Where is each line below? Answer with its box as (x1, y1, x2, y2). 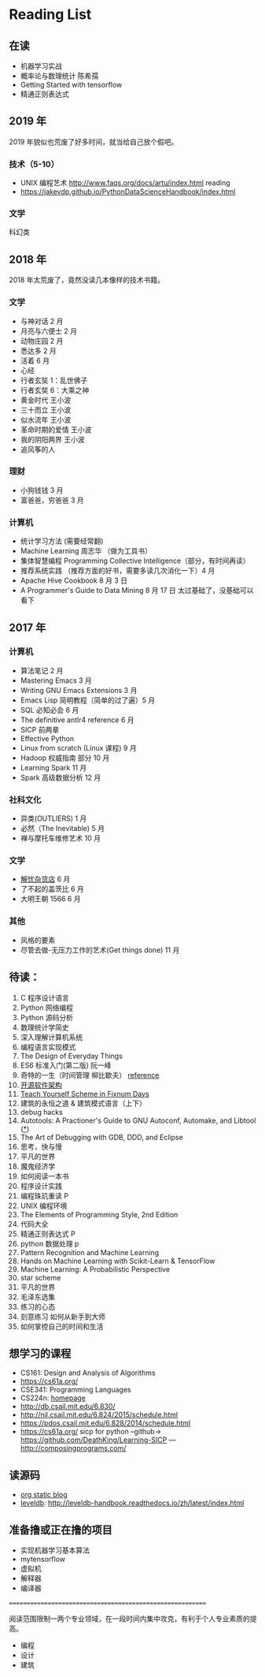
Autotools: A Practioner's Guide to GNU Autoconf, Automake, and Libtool (20, 1116, 256, 1125)
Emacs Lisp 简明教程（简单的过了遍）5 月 (20, 695, 156, 705)
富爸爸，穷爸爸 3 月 (20, 495, 85, 505)
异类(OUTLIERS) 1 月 (20, 814, 87, 823)
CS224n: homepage (20, 1393, 86, 1403)
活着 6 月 (20, 356, 50, 365)
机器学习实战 (20, 61, 62, 70)
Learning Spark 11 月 (20, 762, 87, 772)
